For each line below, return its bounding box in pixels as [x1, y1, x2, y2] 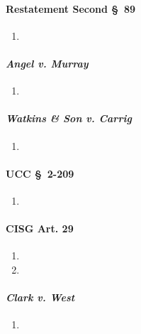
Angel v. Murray [6, 55, 89, 70]
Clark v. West [6, 290, 75, 305]
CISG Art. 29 [6, 221, 74, 236]
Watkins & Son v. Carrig [6, 111, 132, 126]
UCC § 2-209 [6, 166, 74, 181]
